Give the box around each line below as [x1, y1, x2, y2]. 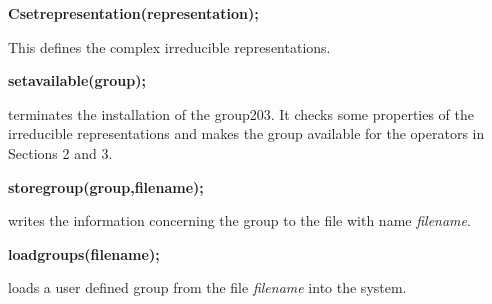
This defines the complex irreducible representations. [8, 36, 331, 57]
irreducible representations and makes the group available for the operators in [8, 123, 485, 144]
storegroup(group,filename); [8, 176, 204, 197]
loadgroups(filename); [8, 243, 160, 264]
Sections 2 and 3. [8, 142, 113, 163]
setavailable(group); [8, 70, 146, 91]
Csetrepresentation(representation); [8, 3, 259, 23]
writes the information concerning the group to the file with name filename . [8, 210, 471, 231]
